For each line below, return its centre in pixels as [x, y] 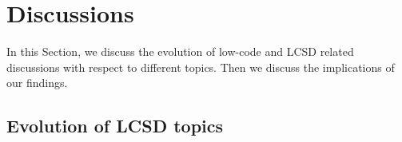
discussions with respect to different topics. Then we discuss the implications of [201, 67]
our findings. [37, 83]
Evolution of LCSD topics [115, 126]
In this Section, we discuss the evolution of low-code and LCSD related [180, 51]
